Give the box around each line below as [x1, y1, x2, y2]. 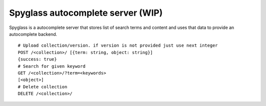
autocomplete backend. [9, 31, 58, 37]
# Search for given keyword [18, 63, 86, 69]
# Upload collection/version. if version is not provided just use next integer [18, 43, 218, 49]
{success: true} [18, 56, 57, 62]
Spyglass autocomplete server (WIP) [9, 7, 163, 18]
